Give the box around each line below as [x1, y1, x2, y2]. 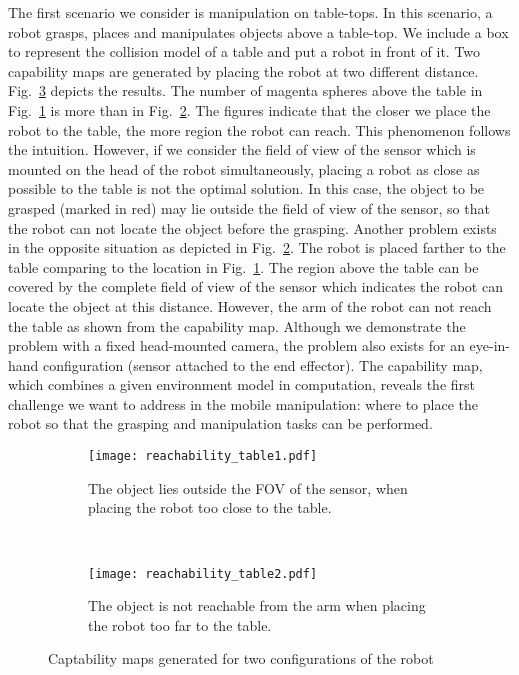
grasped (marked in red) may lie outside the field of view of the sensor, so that [8, 197, 490, 218]
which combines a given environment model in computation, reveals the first [8, 374, 475, 395]
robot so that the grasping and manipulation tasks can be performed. [8, 413, 433, 434]
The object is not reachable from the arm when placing [88, 595, 426, 616]
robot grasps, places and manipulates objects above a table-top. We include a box [8, 21, 509, 42]
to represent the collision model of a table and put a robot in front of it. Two [8, 41, 481, 62]
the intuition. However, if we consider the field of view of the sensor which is [8, 139, 476, 160]
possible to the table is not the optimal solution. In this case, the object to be [8, 178, 485, 199]
